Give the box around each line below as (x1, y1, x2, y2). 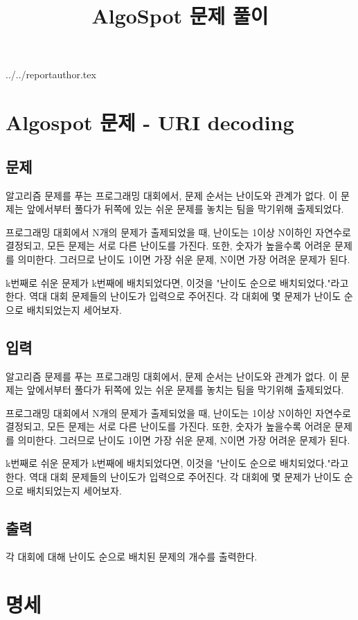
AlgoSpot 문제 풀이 (91, 1, 269, 30)
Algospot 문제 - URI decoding (6, 108, 294, 136)
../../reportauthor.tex (6, 67, 96, 82)
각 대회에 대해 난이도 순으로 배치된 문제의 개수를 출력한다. (6, 549, 258, 564)
